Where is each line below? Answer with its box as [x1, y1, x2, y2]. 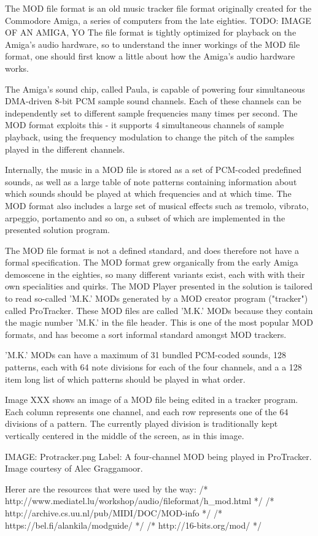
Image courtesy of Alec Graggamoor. [5, 462, 143, 475]
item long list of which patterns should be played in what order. [5, 372, 246, 385]
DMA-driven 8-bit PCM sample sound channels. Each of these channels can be [5, 94, 301, 107]
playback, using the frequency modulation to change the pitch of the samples [5, 130, 295, 143]
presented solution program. [5, 223, 111, 236]
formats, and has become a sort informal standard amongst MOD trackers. [5, 327, 287, 340]
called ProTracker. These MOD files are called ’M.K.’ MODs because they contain [5, 304, 313, 316]
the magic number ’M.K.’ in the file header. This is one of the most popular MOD [5, 316, 313, 329]
